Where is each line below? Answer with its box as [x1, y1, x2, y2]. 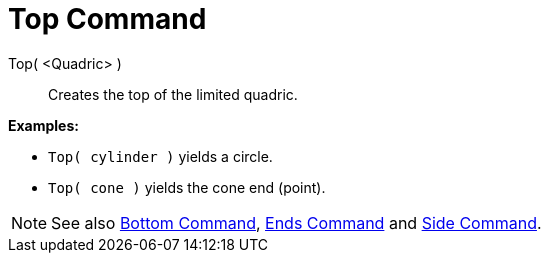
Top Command [8, 2, 207, 36]
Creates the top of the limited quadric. [48, 85, 298, 103]
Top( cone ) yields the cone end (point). [48, 178, 326, 196]
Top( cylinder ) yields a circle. [48, 147, 273, 165]
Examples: [8, 116, 79, 134]
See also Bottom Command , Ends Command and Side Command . [51, 212, 542, 233]
